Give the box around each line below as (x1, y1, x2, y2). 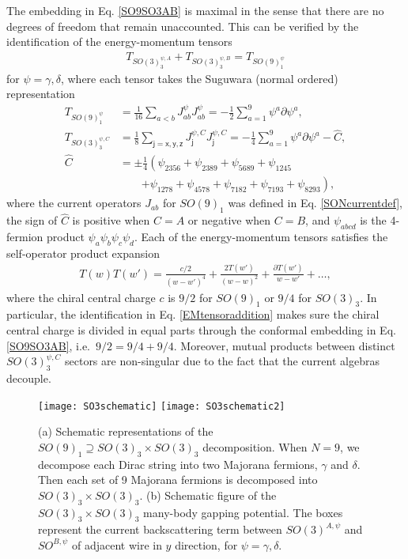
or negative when (187, 212, 271, 229)
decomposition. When (202, 438, 308, 455)
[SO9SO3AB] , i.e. (6, 337, 91, 353)
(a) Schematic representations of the (38, 423, 213, 440)
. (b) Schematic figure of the (139, 486, 277, 503)
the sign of (6, 212, 58, 229)
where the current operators (6, 195, 142, 211)
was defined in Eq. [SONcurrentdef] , (228, 195, 402, 211)
